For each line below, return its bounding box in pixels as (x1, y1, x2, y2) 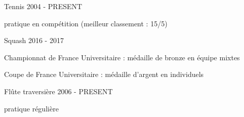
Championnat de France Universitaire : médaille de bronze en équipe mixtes (4, 52, 240, 62)
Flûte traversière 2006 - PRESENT (4, 86, 113, 96)
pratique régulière (4, 103, 59, 113)
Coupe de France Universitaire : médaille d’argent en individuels (4, 69, 204, 80)
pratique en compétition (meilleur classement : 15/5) (4, 18, 168, 28)
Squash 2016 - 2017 (4, 35, 64, 46)
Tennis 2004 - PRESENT (4, 1, 83, 11)
